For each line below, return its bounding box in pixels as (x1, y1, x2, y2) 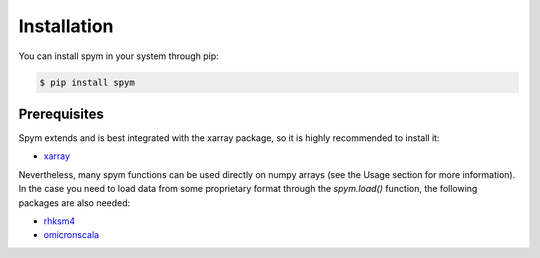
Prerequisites (18, 105, 104, 122)
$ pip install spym (39, 76, 135, 88)
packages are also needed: (18, 196, 131, 209)
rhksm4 (43, 215, 76, 227)
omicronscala (43, 229, 100, 241)
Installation (18, 15, 114, 37)
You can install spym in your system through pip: (18, 50, 219, 62)
